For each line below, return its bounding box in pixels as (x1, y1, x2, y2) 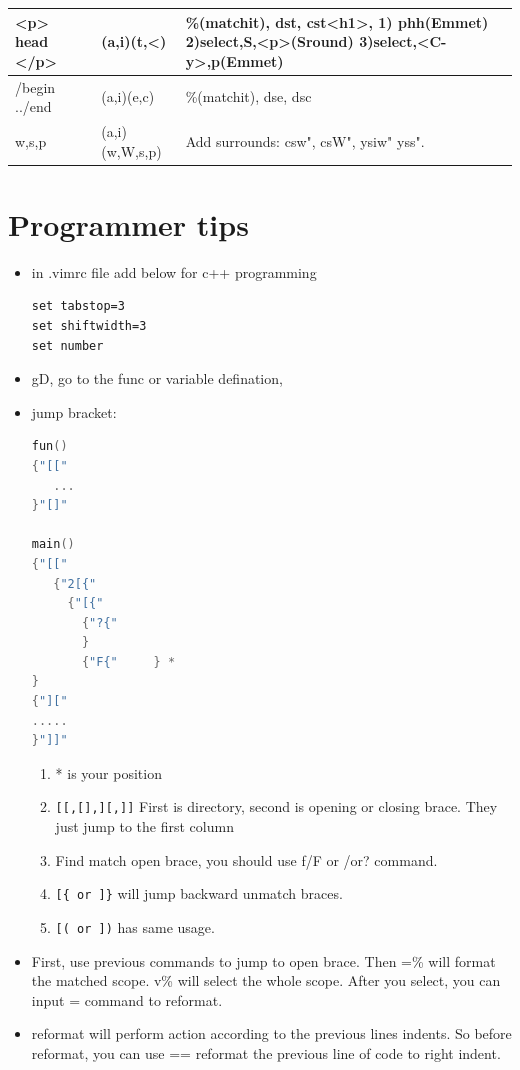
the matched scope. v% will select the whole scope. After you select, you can (31, 970, 501, 991)
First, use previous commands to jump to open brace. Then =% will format (31, 950, 496, 971)
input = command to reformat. (31, 989, 223, 1010)
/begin (15, 76, 56, 97)
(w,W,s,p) (101, 140, 162, 161)
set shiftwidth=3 (31, 318, 147, 333)
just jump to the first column (55, 816, 234, 837)
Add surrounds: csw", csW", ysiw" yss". (185, 130, 425, 151)
